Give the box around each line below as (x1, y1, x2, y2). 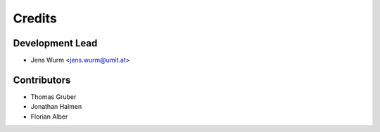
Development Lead (13, 37, 98, 49)
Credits (13, 11, 58, 26)
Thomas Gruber (30, 92, 77, 101)
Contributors (13, 74, 71, 86)
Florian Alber (30, 112, 68, 121)
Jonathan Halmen (30, 103, 82, 111)
